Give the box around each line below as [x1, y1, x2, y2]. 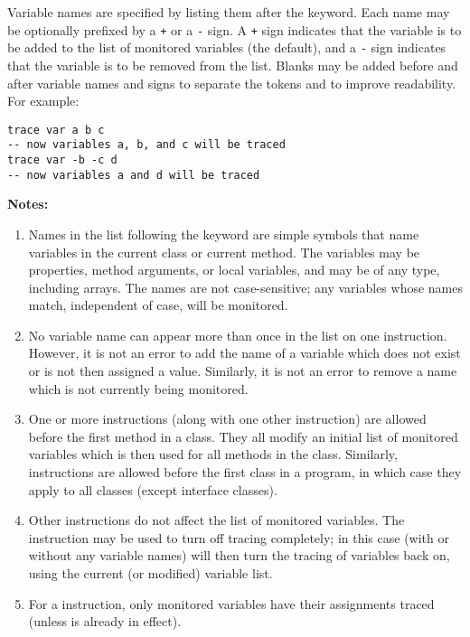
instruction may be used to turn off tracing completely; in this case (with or [28, 528, 449, 547]
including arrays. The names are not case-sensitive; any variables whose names [28, 277, 464, 296]
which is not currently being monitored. [28, 379, 249, 398]
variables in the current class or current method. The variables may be [28, 242, 420, 261]
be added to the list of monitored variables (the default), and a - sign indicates [7, 38, 446, 57]
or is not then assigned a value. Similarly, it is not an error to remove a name [28, 361, 457, 380]
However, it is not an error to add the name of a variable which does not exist [28, 343, 461, 362]
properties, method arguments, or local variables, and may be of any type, [28, 260, 440, 279]
